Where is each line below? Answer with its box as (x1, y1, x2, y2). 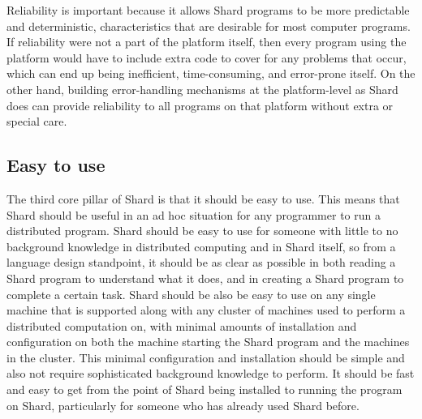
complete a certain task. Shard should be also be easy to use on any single (6, 285, 376, 302)
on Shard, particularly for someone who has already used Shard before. (6, 396, 360, 413)
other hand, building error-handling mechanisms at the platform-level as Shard (6, 80, 398, 97)
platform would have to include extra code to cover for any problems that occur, (6, 49, 407, 66)
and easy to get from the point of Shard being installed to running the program (6, 381, 403, 398)
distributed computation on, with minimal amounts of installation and (6, 317, 357, 334)
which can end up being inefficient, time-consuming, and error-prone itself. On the (6, 65, 416, 82)
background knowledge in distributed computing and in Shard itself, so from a (6, 237, 396, 254)
